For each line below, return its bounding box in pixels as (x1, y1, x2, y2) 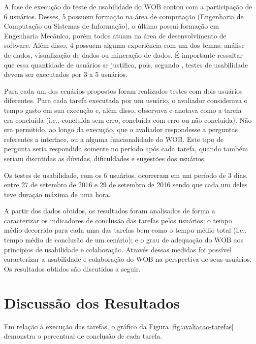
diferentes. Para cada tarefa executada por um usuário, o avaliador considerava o (4, 95, 248, 105)
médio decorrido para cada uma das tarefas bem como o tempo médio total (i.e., (4, 225, 247, 235)
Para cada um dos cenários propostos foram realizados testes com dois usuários (4, 85, 243, 96)
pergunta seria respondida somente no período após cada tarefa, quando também (4, 143, 248, 154)
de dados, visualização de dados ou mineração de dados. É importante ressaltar (4, 49, 243, 60)
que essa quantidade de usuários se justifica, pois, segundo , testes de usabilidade (4, 59, 248, 69)
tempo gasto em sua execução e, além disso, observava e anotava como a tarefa (4, 104, 242, 115)
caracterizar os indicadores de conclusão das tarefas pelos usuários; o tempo (4, 215, 232, 225)
